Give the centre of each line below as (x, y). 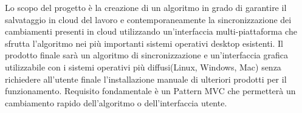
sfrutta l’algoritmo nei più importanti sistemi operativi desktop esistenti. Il (144, 43)
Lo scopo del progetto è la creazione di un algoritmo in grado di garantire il (146, 7)
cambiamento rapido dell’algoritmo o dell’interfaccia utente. (116, 102)
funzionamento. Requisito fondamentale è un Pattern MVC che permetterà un (150, 91)
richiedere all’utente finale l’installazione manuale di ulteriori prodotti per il (146, 79)
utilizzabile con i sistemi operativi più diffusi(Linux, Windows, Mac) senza (143, 67)
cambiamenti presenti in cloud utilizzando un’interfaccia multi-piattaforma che (151, 31)
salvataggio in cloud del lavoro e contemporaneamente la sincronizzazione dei (148, 19)
